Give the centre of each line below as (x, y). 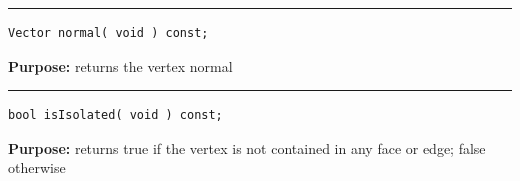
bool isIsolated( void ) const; (115, 115)
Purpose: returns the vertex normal (120, 65)
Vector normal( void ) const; (108, 33)
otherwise (37, 167)
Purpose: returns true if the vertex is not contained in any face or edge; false (247, 147)
